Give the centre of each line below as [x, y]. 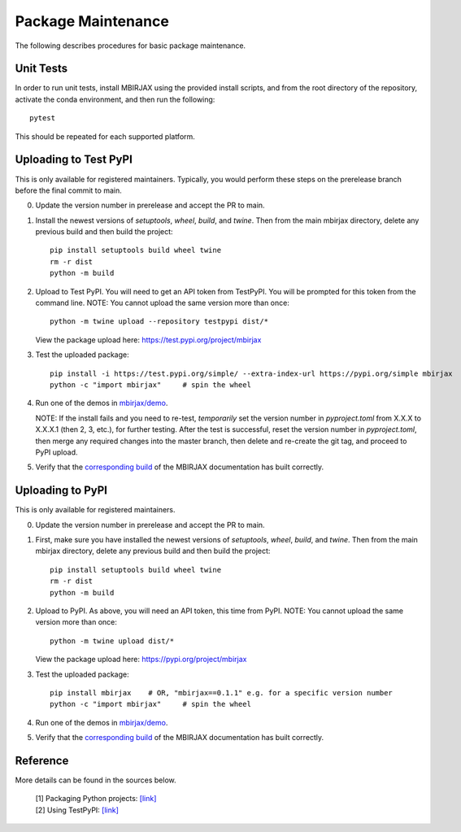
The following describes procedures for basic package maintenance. [130, 46]
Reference [42, 760]
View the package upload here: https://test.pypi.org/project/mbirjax [148, 340]
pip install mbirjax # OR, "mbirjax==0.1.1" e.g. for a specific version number [222, 693]
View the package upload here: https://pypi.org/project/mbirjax [141, 660]
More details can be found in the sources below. [96, 780]
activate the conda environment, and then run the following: [115, 99]
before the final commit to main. [68, 190]
